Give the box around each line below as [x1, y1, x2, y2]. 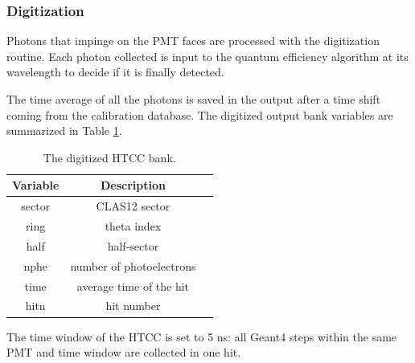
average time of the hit [76, 277, 190, 294]
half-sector [107, 237, 159, 254]
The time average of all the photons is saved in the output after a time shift [6, 91, 381, 107]
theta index [105, 218, 162, 235]
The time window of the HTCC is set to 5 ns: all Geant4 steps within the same [6, 328, 397, 345]
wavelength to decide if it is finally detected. [6, 63, 224, 80]
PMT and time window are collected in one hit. [6, 344, 241, 361]
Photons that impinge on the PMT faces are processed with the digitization [6, 32, 380, 49]
